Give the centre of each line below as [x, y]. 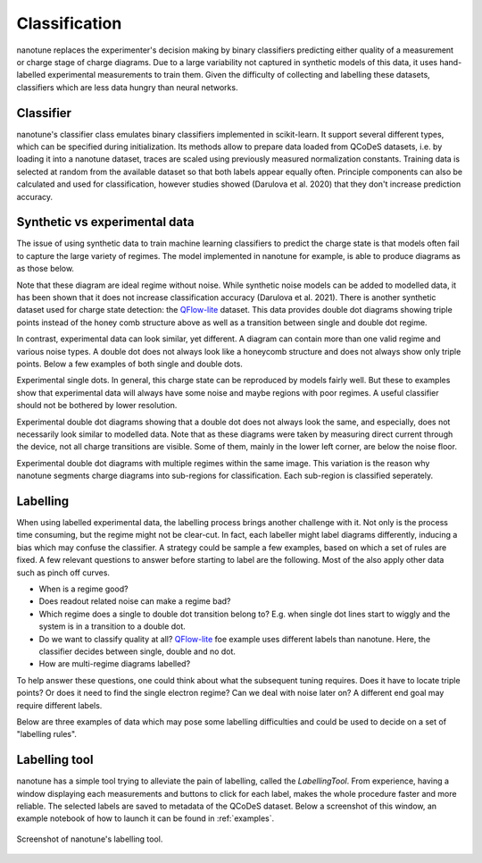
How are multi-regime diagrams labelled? [115, 664]
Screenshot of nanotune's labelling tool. [90, 839]
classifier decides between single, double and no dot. [137, 651]
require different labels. [59, 705]
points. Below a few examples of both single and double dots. [129, 364]
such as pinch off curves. [63, 573]
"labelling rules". [47, 734]
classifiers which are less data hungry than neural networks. [127, 87]
